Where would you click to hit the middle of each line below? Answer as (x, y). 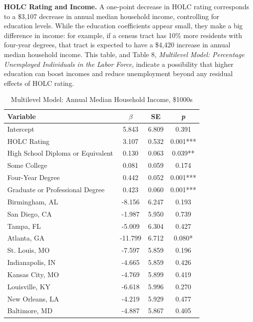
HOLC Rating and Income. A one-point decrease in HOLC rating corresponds (127, 6)
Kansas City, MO (33, 274)
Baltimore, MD (30, 311)
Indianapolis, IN (31, 262)
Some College (27, 165)
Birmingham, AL (33, 201)
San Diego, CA (30, 213)
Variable (22, 116)
